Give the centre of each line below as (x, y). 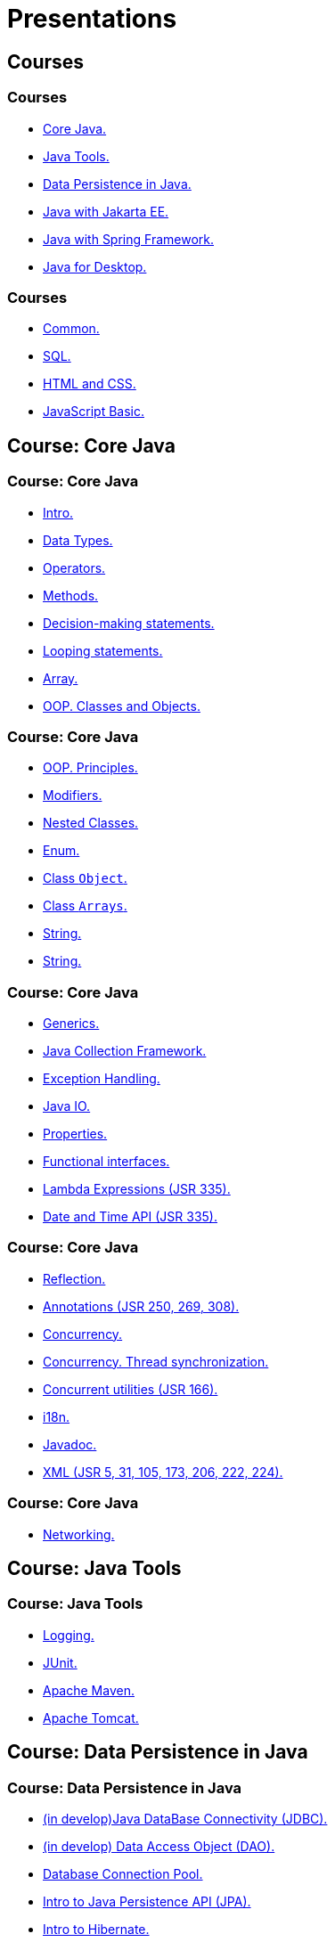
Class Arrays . (85, 906)
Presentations (92, 19)
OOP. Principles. (90, 768)
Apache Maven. (89, 1690)
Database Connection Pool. (123, 1873)
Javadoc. (70, 1444)
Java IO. (67, 1106)
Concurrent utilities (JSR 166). (131, 1389)
